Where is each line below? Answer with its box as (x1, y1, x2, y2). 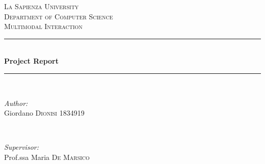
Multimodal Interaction (4, 21, 83, 32)
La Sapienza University (4, 1, 79, 11)
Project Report (4, 56, 59, 66)
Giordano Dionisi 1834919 (4, 107, 85, 118)
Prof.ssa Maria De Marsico (4, 151, 90, 162)
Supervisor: (4, 142, 39, 152)
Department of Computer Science (4, 11, 113, 21)
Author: (4, 97, 28, 108)
